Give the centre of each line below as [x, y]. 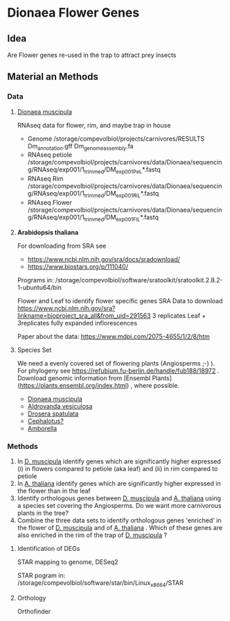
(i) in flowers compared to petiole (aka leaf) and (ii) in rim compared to [117, 469]
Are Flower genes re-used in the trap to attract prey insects [92, 55]
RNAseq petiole [50, 155]
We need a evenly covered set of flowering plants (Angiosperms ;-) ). [116, 363]
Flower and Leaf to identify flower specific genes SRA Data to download [120, 300]
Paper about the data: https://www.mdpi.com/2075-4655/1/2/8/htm [113, 336]
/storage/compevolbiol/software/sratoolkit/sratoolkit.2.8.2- [139, 280]
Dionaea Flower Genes [73, 13]
